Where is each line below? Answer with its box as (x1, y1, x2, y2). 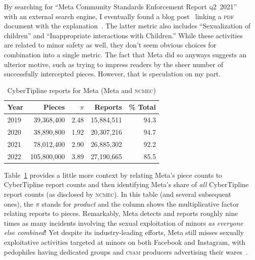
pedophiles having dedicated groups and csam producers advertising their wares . (4, 246, 248, 257)
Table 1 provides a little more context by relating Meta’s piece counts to (4, 169, 222, 180)
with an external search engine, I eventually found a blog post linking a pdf (4, 11, 234, 21)
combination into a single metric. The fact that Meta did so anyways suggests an (4, 49, 247, 59)
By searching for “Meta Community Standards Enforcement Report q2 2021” (4, 1, 237, 11)
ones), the (4, 198, 33, 209)
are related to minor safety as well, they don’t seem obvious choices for (4, 40, 217, 50)
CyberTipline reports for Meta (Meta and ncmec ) (7, 85, 156, 95)
